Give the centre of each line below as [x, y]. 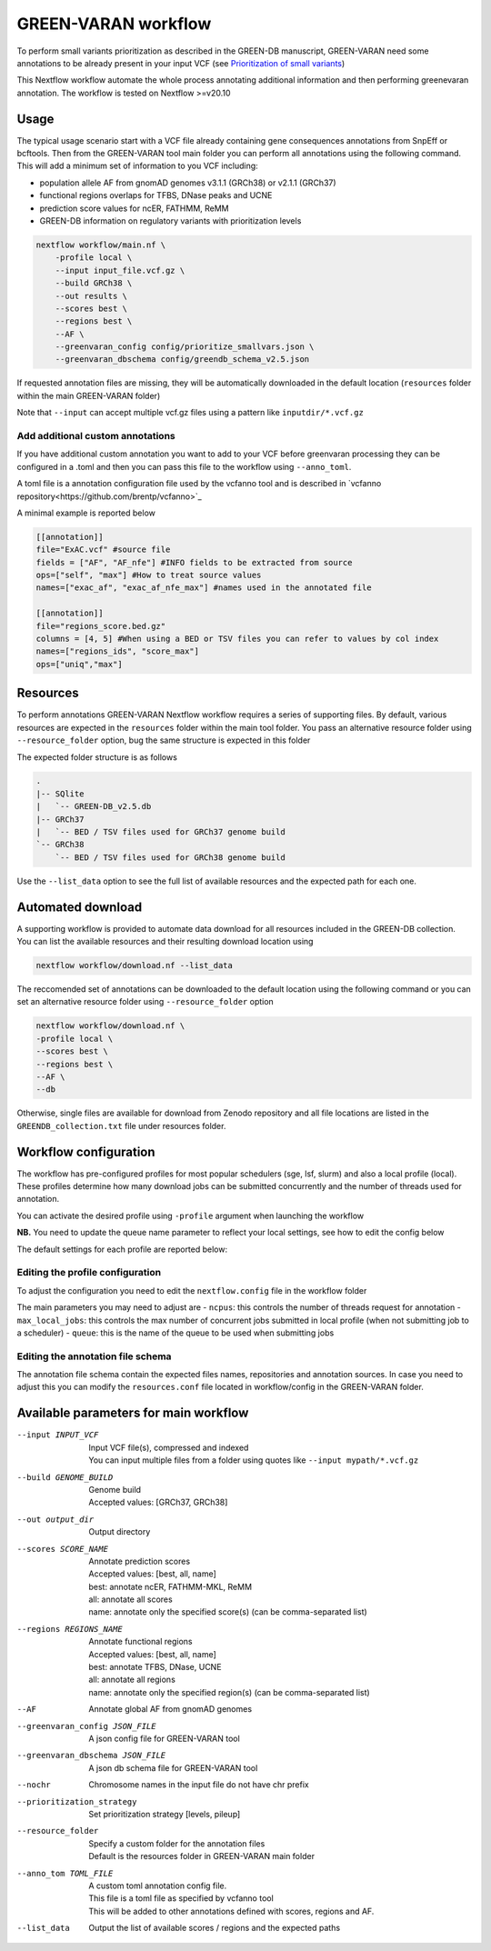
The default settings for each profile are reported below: [122, 1249]
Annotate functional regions [140, 1642]
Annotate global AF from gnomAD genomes [170, 1709]
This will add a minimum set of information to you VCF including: [137, 166]
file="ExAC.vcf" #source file [103, 550]
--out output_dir [55, 1519]
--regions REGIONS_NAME [70, 1629]
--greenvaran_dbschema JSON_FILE [91, 1756]
